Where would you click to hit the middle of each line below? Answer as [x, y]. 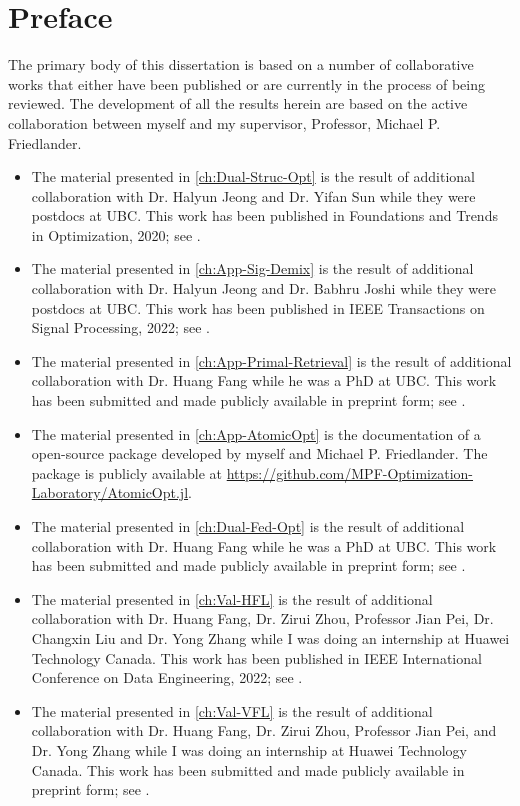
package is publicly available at [127, 472]
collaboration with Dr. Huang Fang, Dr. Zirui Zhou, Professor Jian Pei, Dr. [262, 618]
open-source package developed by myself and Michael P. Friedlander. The [259, 453]
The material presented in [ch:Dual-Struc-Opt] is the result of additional [253, 176]
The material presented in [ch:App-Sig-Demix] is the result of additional [252, 268]
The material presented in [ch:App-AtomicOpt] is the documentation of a [256, 433]
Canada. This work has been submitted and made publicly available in [248, 769]
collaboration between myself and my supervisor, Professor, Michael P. [224, 122]
